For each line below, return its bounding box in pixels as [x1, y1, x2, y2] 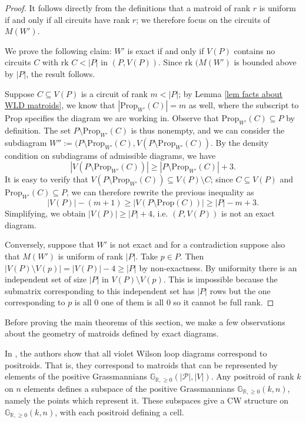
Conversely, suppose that [5, 238, 94, 251]
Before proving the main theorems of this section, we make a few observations [5, 315, 285, 328]
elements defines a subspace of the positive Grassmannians [24, 382, 235, 394]
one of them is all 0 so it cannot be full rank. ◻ [101, 296, 274, 308]
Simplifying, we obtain [5, 207, 86, 219]
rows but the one [209, 284, 271, 297]
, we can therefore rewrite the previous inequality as [66, 186, 254, 198]
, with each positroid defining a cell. [55, 405, 184, 418]
